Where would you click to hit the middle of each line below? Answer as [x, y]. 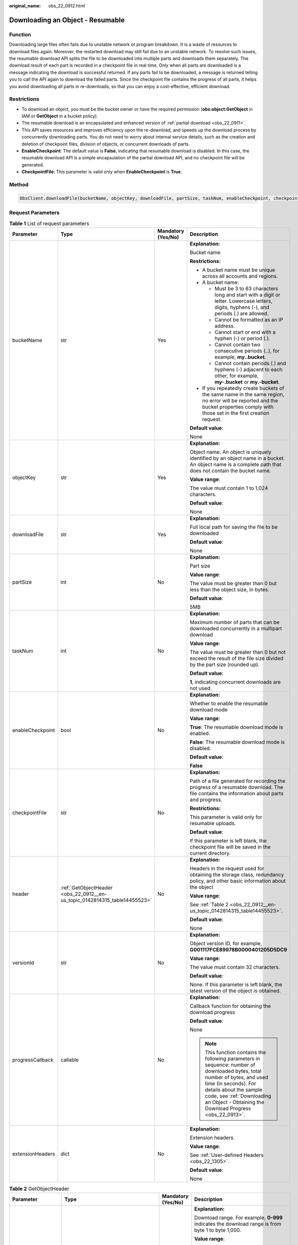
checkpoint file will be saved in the [230, 847]
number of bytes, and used [236, 1077]
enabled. [200, 733]
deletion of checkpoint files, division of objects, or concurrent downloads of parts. [106, 144]
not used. [201, 688]
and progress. [206, 799]
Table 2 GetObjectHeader [39, 1189]
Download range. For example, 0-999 [238, 1218]
